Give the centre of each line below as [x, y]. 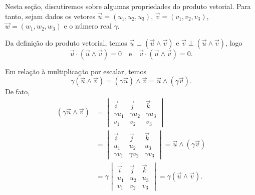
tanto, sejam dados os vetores [50, 16]
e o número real [88, 26]
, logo [234, 42]
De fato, [18, 91]
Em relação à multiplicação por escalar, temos [76, 71]
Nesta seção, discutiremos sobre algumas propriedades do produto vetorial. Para [128, 6]
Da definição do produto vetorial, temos [66, 42]
